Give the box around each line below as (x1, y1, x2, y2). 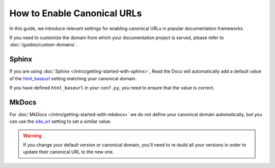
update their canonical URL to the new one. (23, 149, 114, 155)
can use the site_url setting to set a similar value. (9, 118, 112, 124)
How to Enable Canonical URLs (9, 8, 142, 19)
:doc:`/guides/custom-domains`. (9, 42, 77, 48)
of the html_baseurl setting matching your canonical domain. (9, 75, 137, 81)
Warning (23, 132, 42, 139)
